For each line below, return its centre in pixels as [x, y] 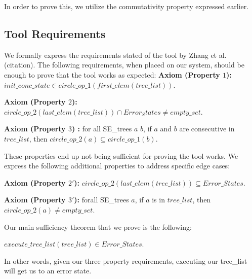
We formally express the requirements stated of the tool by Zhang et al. [115, 55]
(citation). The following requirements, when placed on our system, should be [124, 65]
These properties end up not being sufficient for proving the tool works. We [121, 155]
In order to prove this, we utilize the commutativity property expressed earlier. [127, 6]
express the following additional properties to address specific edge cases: [117, 166]
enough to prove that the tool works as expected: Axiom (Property [112, 74]
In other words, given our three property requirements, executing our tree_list [126, 260]
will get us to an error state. [48, 271]
